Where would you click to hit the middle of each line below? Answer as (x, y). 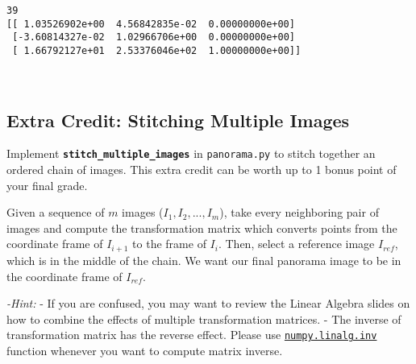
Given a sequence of (56, 212)
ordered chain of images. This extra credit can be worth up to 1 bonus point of (202, 170)
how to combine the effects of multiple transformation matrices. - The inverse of (204, 318)
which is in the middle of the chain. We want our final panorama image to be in (204, 260)
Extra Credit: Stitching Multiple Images (178, 120)
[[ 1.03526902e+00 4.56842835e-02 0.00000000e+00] (151, 24)
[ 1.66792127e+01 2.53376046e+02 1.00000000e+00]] (157, 50)
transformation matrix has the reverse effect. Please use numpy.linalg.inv (192, 335)
